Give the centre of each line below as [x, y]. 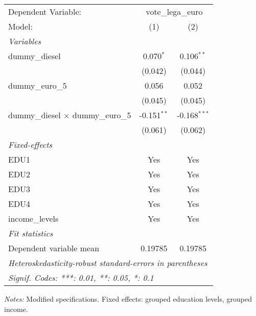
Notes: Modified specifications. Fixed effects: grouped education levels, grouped [128, 299]
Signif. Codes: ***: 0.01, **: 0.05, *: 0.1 [81, 278]
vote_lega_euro [174, 11]
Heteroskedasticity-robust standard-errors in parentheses [108, 263]
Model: [21, 26]
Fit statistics [31, 233]
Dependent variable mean [54, 248]
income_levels [33, 218]
